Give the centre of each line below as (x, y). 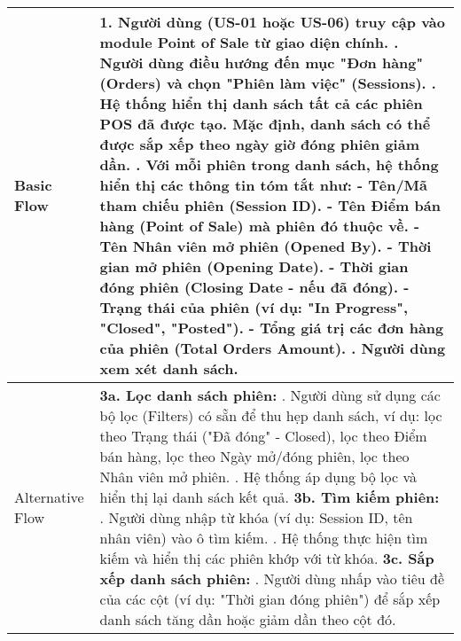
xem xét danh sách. (169, 368)
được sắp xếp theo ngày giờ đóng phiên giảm (259, 144)
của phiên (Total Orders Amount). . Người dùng (273, 348)
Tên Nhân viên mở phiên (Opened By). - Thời (266, 246)
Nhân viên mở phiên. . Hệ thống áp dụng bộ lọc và (258, 477)
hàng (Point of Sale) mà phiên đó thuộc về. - (260, 226)
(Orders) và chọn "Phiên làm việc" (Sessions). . (268, 83)
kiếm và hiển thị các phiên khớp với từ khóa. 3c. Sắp (267, 558)
